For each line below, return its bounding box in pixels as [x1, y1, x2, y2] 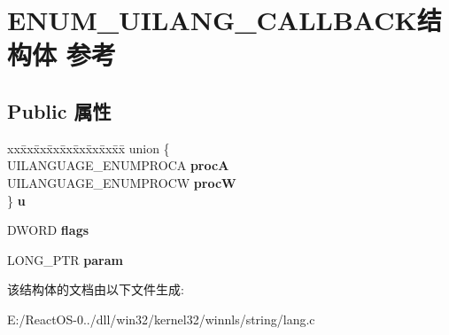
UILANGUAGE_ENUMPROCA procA [7, 156, 229, 175]
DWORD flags [7, 221, 89, 239]
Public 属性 [7, 97, 112, 124]
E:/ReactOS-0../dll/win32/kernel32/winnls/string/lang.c [7, 309, 315, 328]
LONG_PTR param [7, 250, 123, 269]
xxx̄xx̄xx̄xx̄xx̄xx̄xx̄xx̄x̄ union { [7, 138, 170, 157]
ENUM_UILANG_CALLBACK [7, 2, 417, 38]
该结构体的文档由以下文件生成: [7, 280, 184, 299]
